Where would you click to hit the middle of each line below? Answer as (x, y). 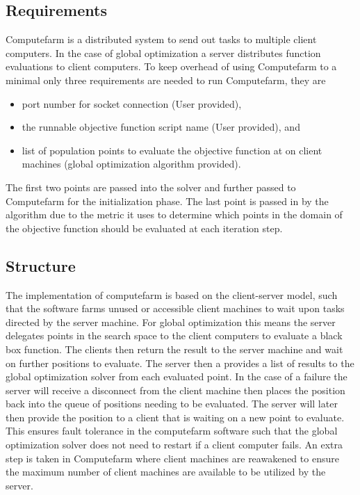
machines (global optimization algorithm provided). (131, 164)
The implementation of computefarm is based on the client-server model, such (172, 294)
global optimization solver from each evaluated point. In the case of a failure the (177, 376)
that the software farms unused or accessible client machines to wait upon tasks (175, 308)
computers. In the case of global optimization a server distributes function (163, 52)
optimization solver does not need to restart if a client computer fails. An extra (174, 445)
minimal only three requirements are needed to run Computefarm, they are (166, 80)
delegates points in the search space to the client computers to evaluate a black (174, 335)
